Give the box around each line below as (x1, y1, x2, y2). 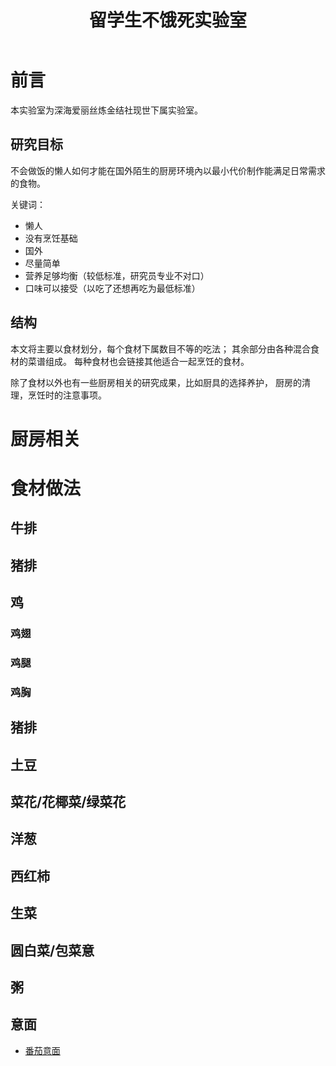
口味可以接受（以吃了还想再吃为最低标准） (24, 282, 201, 294)
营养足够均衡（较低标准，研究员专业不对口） (24, 269, 210, 281)
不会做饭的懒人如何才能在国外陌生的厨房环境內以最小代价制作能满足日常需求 (10, 164, 326, 176)
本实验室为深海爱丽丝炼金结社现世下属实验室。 (10, 104, 203, 116)
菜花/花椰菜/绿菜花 (10, 794, 127, 811)
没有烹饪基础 (24, 232, 78, 244)
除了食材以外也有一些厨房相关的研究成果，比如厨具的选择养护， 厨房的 (10, 376, 302, 388)
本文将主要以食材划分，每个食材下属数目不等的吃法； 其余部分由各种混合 (10, 342, 311, 355)
